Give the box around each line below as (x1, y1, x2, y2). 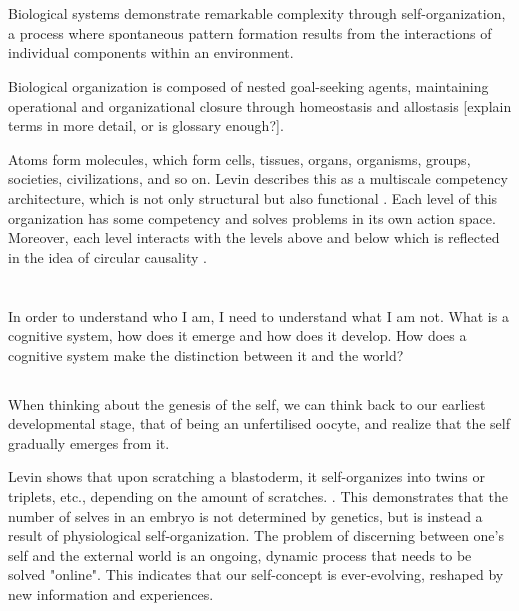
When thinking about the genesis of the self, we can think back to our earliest (8, 393, 486, 414)
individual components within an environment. (8, 42, 294, 63)
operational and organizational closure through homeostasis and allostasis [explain (8, 95, 512, 116)
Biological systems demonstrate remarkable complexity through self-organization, (8, 3, 506, 24)
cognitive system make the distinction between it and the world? (8, 344, 404, 365)
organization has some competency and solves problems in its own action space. (8, 207, 496, 228)
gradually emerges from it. (8, 432, 170, 453)
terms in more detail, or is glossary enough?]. (8, 115, 284, 136)
